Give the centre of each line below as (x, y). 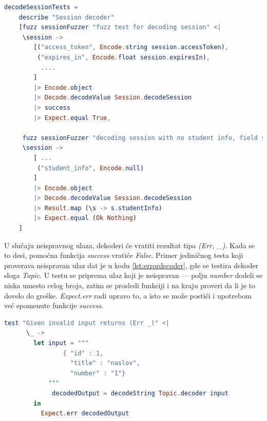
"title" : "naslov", (105, 363)
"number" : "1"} (98, 373)
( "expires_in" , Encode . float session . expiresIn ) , (124, 57)
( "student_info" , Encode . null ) (91, 168)
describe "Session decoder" (66, 17)
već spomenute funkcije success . (54, 305)
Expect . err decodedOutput (85, 414)
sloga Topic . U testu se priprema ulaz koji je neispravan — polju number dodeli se (133, 275)
